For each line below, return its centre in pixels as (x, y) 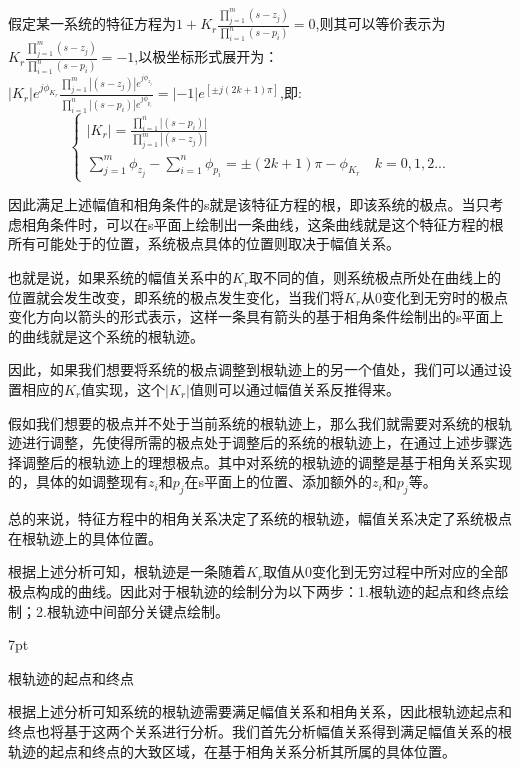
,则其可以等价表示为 (380, 23)
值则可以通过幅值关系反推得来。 (294, 389)
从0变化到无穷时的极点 (435, 296)
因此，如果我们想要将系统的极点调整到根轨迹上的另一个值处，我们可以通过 (253, 369)
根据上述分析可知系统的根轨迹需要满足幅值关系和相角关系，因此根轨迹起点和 (260, 711)
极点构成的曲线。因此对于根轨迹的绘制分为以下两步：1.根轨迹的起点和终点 (251, 590)
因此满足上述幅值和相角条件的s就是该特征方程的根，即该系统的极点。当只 (249, 204)
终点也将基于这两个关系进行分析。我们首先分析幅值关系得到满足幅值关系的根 (260, 730)
